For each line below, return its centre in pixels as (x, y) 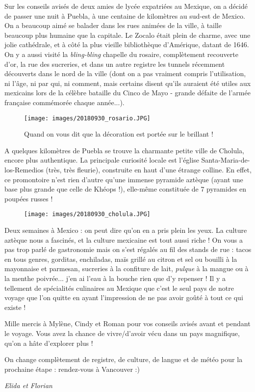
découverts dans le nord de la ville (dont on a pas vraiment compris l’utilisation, (125, 73)
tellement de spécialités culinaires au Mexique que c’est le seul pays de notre (119, 288)
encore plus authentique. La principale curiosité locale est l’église (102, 160)
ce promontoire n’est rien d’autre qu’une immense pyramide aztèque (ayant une (124, 179)
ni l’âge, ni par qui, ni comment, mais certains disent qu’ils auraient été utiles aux (128, 83)
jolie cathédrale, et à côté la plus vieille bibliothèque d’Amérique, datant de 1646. (127, 44)
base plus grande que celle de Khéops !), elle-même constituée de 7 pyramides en (126, 189)
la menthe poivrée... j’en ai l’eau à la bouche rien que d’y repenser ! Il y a (115, 278)
